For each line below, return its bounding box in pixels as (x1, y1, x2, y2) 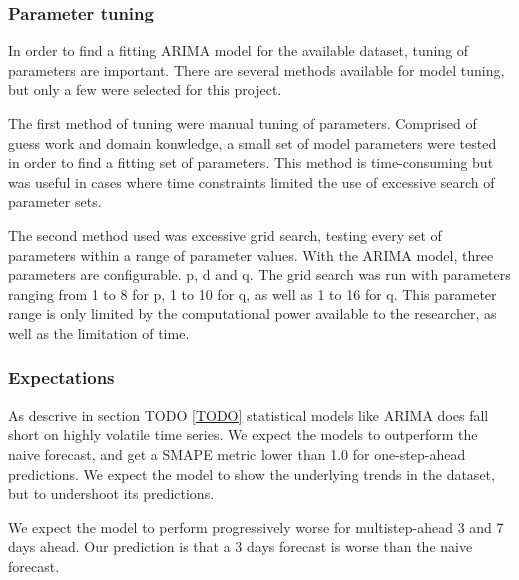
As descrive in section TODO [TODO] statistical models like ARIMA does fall (8, 404, 489, 425)
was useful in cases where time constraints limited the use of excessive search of (8, 171, 495, 192)
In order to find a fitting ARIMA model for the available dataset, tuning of (8, 40, 469, 61)
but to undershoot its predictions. (8, 483, 215, 504)
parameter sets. (8, 191, 102, 212)
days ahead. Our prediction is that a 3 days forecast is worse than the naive (8, 536, 473, 557)
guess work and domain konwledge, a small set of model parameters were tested (8, 132, 497, 153)
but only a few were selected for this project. (8, 79, 282, 100)
